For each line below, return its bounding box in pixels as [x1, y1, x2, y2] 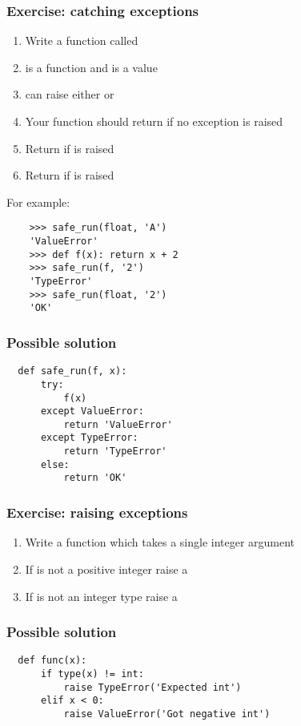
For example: [6, 193, 70, 210]
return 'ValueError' [63, 418, 173, 430]
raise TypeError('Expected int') [63, 681, 242, 693]
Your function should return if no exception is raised [25, 113, 283, 129]
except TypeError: [40, 432, 138, 444]
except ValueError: [40, 405, 144, 417]
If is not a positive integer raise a [25, 560, 188, 577]
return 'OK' [63, 472, 127, 484]
